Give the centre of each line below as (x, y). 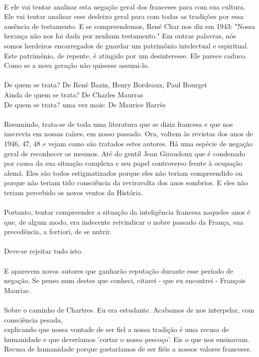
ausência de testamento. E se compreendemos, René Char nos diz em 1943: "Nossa (129, 26)
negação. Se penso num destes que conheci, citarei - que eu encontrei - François (125, 280)
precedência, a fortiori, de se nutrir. (58, 231)
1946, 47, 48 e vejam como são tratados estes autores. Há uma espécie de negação (129, 143)
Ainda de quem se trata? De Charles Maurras (74, 94)
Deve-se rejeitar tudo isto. (44, 251)
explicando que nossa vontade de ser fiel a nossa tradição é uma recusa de (117, 329)
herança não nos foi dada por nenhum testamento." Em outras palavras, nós (120, 36)
